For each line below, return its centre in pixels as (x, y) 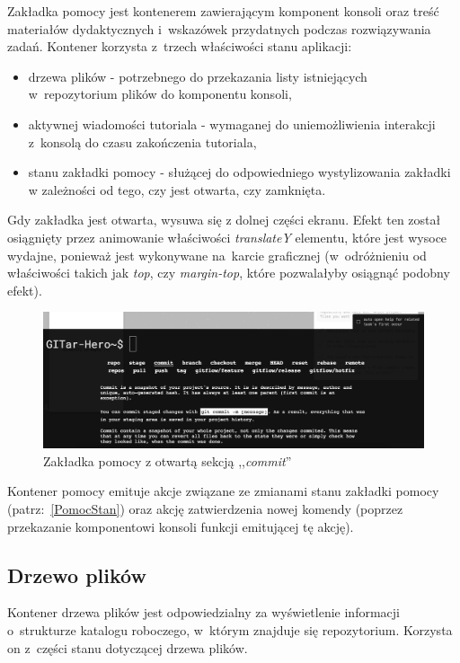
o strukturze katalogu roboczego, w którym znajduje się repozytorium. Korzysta (230, 630)
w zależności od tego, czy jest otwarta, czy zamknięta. (177, 189)
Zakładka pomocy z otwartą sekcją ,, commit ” (168, 460)
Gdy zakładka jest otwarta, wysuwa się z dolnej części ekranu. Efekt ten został (224, 220)
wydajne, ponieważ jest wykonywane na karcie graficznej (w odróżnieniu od (217, 255)
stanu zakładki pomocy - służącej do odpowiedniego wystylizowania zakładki (239, 172)
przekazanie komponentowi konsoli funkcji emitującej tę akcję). (181, 526)
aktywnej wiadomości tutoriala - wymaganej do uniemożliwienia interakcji (232, 124)
